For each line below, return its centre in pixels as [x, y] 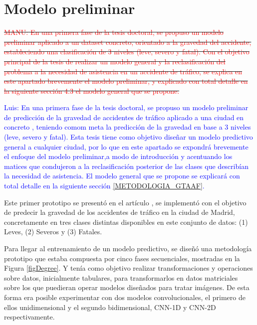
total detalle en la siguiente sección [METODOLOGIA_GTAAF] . [104, 186]
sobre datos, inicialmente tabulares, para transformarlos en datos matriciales [121, 277]
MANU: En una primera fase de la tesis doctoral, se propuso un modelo [114, 32]
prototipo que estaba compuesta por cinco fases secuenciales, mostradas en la [122, 258]
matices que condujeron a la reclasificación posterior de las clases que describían [126, 166]
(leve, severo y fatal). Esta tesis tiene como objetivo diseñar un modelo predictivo [128, 137]
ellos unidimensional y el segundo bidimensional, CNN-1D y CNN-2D [110, 307]
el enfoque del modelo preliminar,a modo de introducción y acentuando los [118, 156]
